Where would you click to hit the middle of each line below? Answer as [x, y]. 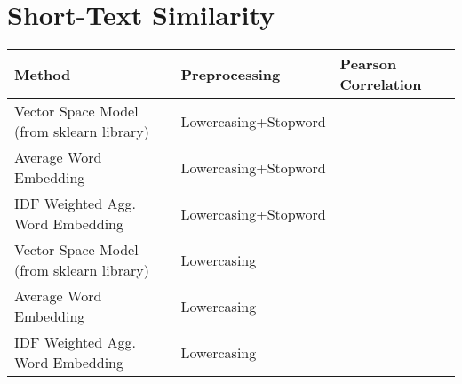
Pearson [368, 64]
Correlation [381, 84]
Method [43, 74]
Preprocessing [231, 74]
